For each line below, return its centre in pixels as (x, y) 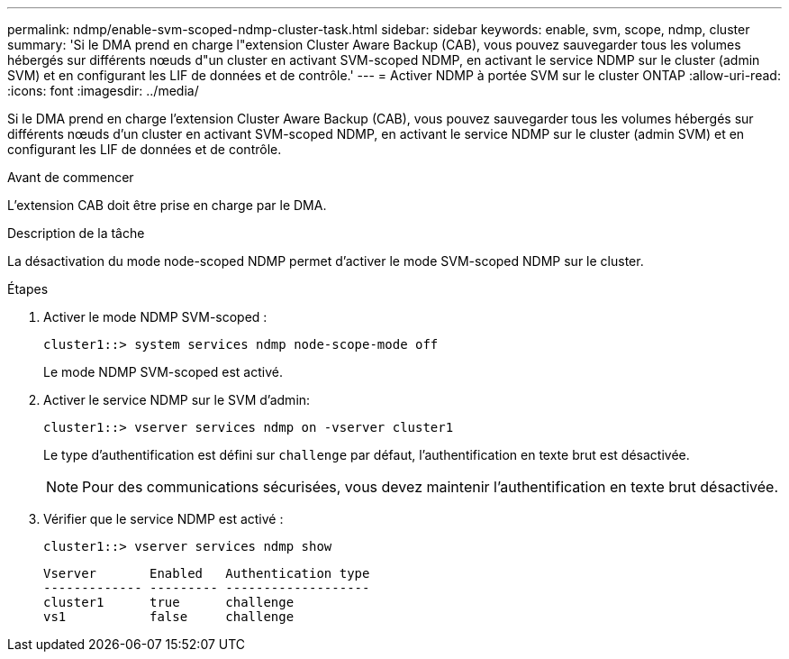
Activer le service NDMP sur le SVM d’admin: (177, 400)
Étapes (28, 289)
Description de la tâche (76, 233)
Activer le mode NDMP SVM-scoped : (155, 317)
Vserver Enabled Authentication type (207, 573)
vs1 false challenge (169, 617)
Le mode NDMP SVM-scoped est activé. (163, 372)
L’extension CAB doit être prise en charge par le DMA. (167, 205)
